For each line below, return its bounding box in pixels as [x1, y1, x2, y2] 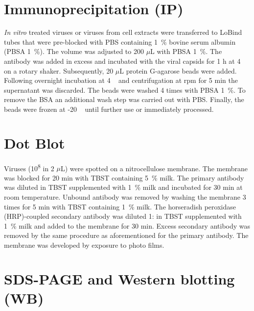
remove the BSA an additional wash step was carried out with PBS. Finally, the [4, 94, 244, 104]
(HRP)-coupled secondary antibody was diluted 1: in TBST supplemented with [4, 211, 242, 221]
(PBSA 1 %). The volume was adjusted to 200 [4, 46, 144, 56]
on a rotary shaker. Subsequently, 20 [4, 65, 114, 76]
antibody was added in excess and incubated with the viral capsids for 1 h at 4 [4, 55, 241, 66]
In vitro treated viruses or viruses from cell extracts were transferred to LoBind [4, 27, 242, 37]
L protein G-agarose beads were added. [119, 65, 237, 76]
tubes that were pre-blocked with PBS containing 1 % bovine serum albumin [4, 36, 236, 47]
